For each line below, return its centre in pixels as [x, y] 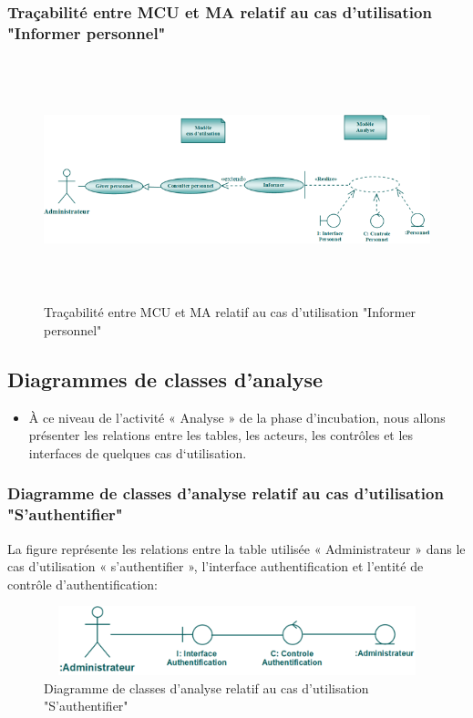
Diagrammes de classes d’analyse [165, 379]
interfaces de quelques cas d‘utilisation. [138, 452]
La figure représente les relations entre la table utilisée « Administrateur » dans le [236, 548]
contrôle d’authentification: [82, 584]
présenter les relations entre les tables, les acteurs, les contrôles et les [221, 435]
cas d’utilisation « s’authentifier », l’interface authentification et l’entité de [216, 566]
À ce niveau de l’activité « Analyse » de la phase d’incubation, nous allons [237, 417]
